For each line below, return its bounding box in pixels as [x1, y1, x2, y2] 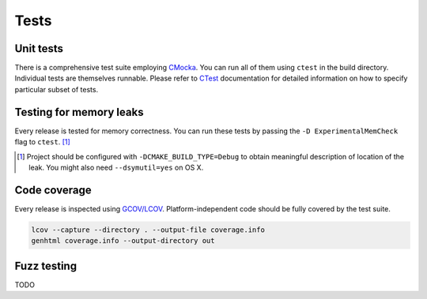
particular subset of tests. [14, 84, 99, 94]
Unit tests [14, 42, 63, 55]
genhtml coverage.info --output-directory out [31, 237, 215, 245]
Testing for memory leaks [14, 105, 144, 118]
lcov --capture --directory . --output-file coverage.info [31, 225, 265, 234]
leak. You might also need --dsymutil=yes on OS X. [28, 163, 204, 172]
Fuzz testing [14, 259, 77, 272]
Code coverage [14, 183, 92, 196]
